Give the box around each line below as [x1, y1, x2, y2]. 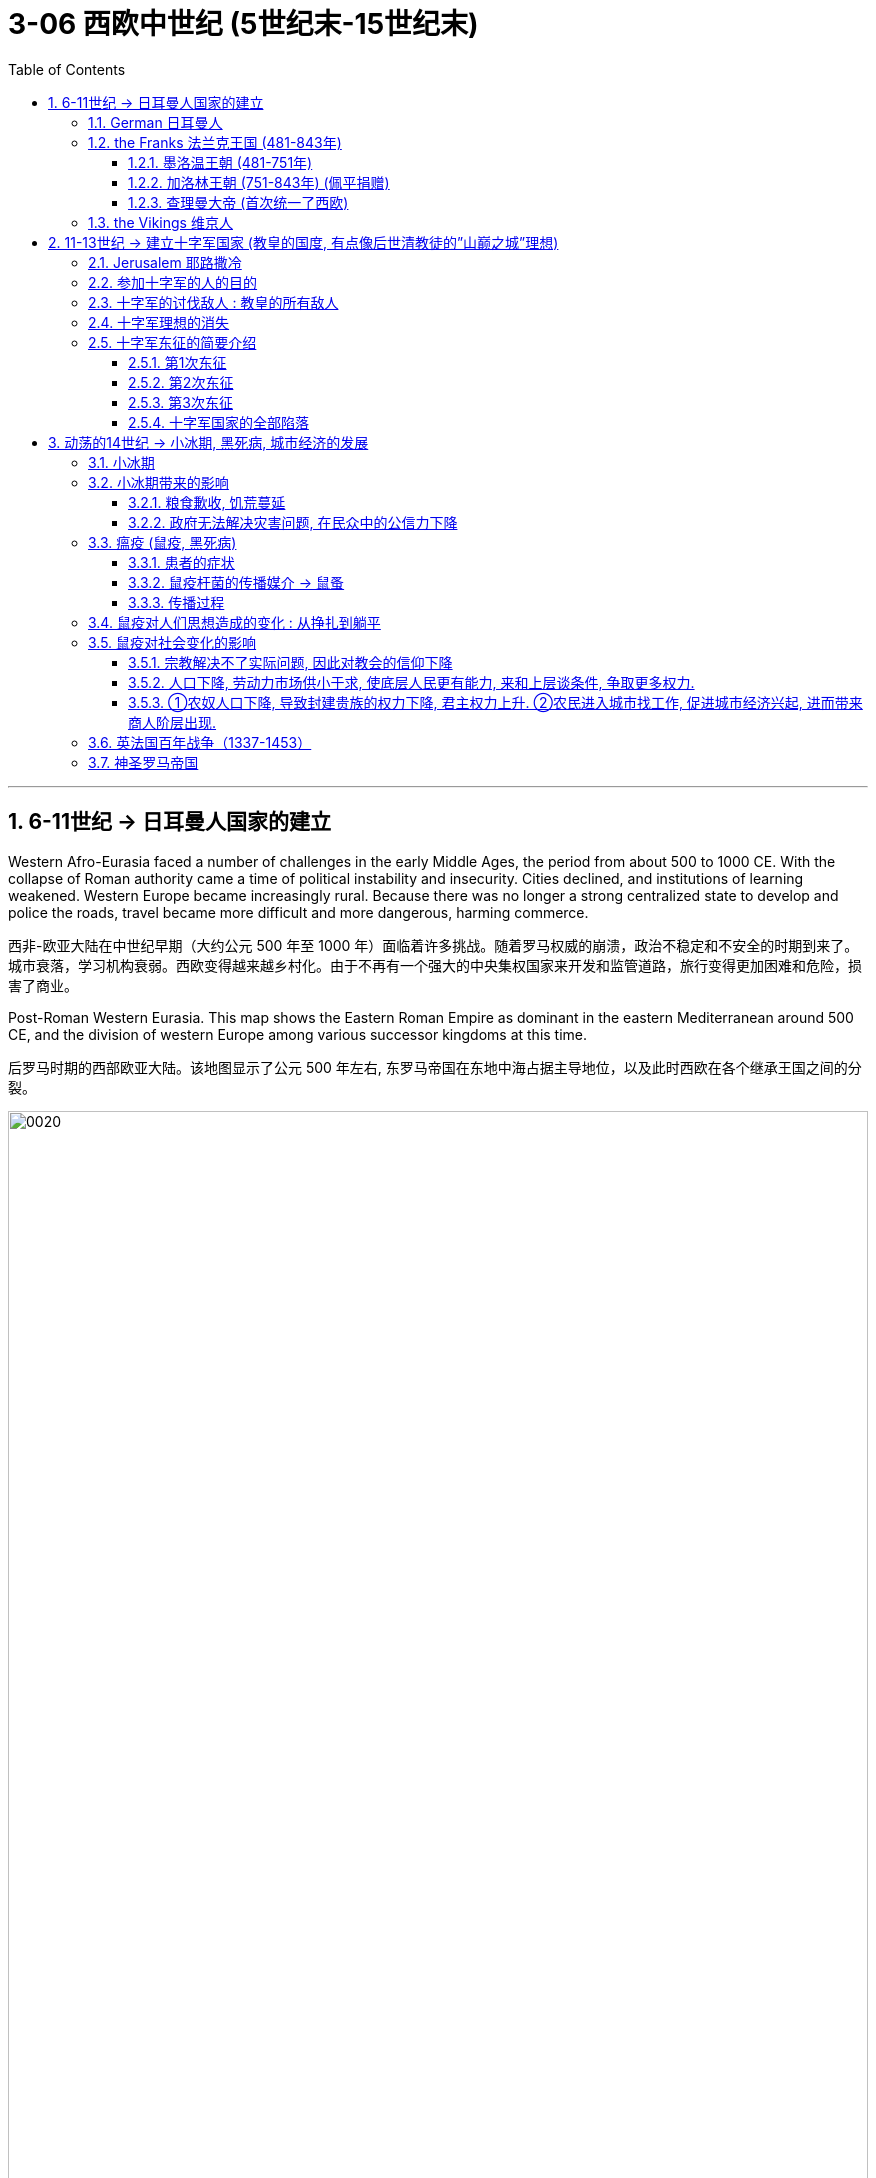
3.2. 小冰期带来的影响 [88, 473, 229, 491]
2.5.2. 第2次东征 [128, 373, 234, 391]
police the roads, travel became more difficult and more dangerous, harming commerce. [8, 903, 589, 921]
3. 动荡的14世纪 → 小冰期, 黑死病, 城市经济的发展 [48, 433, 369, 451]
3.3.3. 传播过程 [128, 593, 225, 611]
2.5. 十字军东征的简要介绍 [88, 333, 257, 351]
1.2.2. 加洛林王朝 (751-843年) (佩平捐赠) [128, 173, 390, 191]
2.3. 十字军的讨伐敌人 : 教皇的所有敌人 [88, 293, 339, 311]
